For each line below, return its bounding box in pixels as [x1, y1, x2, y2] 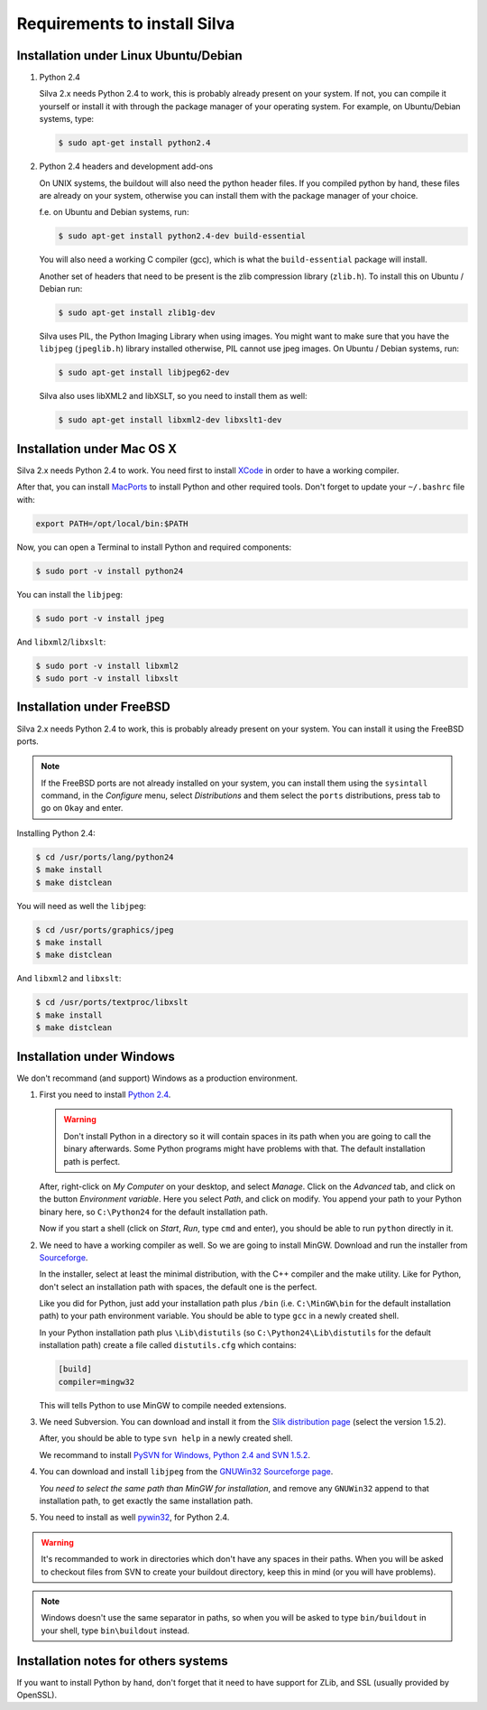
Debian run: [39, 283, 83, 294]
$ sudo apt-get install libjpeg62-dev [58, 367, 230, 378]
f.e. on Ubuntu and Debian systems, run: [39, 207, 189, 218]
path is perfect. [63, 1156, 121, 1166]
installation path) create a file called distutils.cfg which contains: [39, 1340, 297, 1351]
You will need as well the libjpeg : [16, 900, 147, 911]
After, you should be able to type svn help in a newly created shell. [39, 1433, 293, 1444]
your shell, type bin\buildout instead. [41, 1625, 189, 1636]
